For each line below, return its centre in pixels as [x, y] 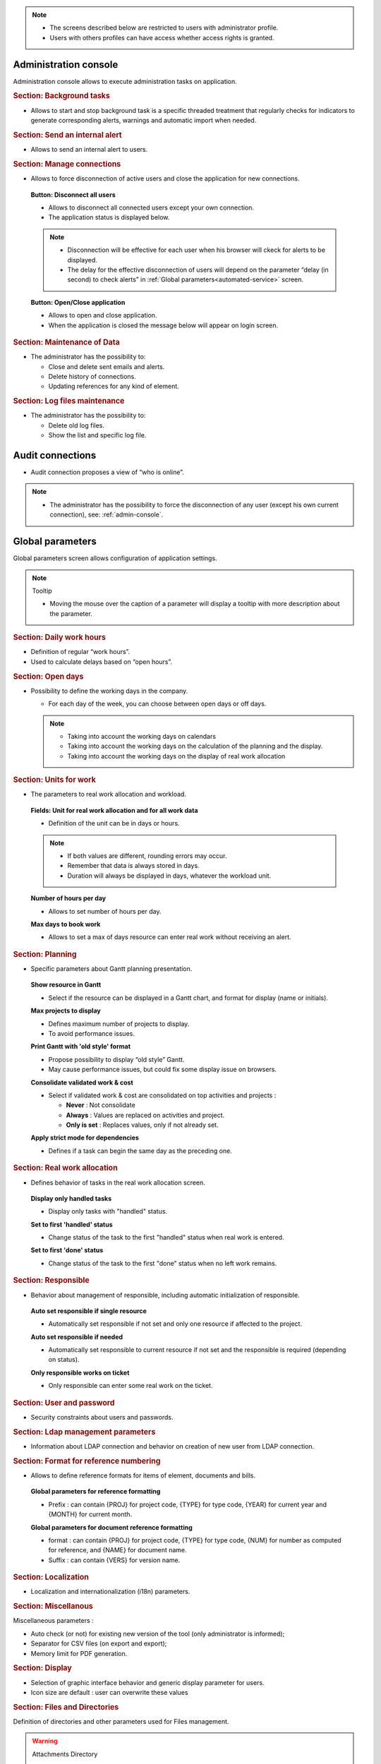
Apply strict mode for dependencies [85, 1138]
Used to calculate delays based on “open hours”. [102, 661]
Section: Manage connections [67, 164]
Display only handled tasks [71, 1198]
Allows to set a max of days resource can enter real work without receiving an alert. [170, 937]
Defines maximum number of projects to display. [119, 1024]
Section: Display [42, 1668]
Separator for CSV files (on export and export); [99, 1643]
